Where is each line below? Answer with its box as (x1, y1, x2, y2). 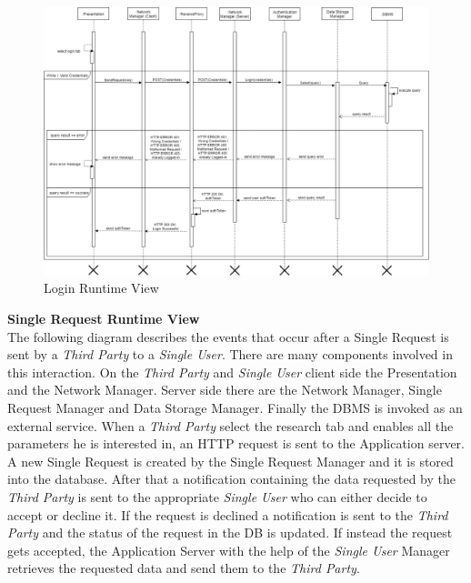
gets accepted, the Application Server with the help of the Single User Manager (7, 540, 450, 559)
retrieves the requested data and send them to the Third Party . (7, 558, 360, 578)
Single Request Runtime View (7, 309, 200, 327)
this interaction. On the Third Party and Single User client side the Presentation (7, 362, 457, 381)
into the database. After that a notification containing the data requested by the (7, 469, 456, 488)
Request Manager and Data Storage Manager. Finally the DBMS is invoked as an (7, 397, 463, 417)
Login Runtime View (44, 278, 159, 297)
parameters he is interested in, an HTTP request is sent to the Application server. (7, 434, 465, 453)
